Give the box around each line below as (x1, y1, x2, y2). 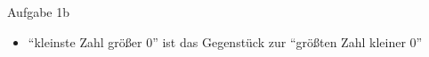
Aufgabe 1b (7, 3, 70, 20)
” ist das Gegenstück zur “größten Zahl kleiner (152, 32, 406, 51)
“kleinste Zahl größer (28, 32, 142, 51)
